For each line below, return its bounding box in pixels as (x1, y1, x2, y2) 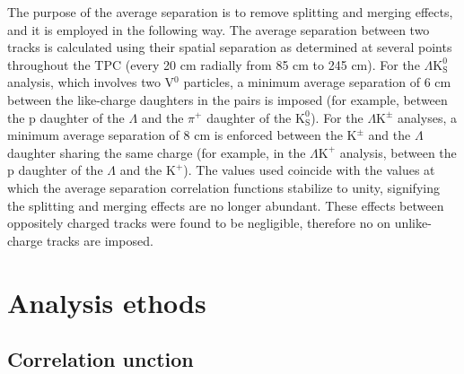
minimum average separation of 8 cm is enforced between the (7, 126, 343, 144)
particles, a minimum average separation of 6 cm (183, 73, 451, 91)
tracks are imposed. (46, 230, 153, 249)
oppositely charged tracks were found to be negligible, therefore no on (7, 213, 390, 232)
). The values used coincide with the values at (183, 161, 435, 179)
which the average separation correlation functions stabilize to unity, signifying (7, 178, 440, 196)
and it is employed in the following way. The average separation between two (7, 20, 430, 39)
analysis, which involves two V (7, 73, 175, 91)
